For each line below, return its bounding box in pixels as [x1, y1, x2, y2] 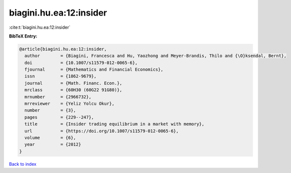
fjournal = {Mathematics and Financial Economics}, [24, 67, 163, 73]
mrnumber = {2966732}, [24, 94, 92, 99]
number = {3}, [24, 108, 77, 113]
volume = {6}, [24, 135, 77, 140]
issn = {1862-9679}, [24, 74, 97, 79]
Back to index [9, 161, 37, 167]
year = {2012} [24, 142, 81, 147]
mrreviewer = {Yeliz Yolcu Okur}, [24, 101, 115, 107]
